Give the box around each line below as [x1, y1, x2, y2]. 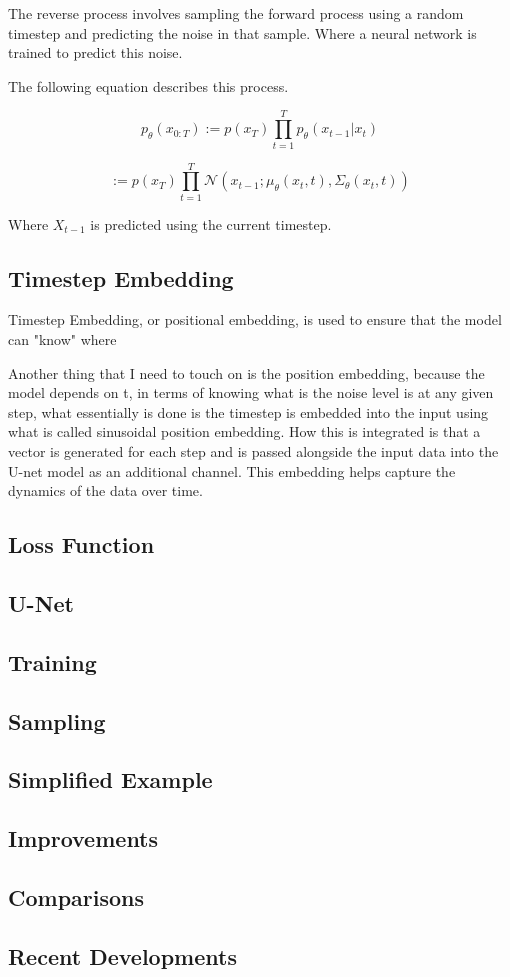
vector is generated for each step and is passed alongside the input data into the [8, 440, 499, 461]
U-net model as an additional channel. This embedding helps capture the [8, 460, 456, 481]
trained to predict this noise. [8, 42, 183, 63]
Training [8, 646, 97, 677]
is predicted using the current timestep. [90, 213, 332, 234]
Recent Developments [8, 940, 237, 971]
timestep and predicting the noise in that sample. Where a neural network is [8, 22, 477, 43]
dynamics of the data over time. [8, 480, 203, 501]
